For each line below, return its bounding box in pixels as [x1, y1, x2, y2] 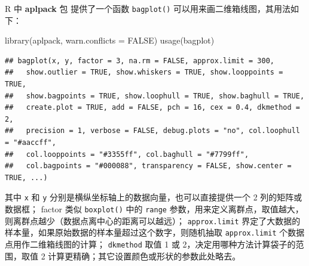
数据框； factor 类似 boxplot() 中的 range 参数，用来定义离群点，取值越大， [5, 203, 304, 215]
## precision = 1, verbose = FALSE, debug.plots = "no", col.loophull [5, 126, 300, 135]
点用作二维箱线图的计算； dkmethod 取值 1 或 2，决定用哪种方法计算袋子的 [5, 238, 296, 250]
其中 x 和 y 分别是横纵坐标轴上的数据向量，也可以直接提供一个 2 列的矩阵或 [5, 191, 302, 203]
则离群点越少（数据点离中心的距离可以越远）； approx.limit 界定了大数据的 [5, 214, 301, 227]
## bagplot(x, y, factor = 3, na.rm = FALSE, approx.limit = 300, [5, 56, 275, 65]
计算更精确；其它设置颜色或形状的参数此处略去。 [48, 249, 241, 262]
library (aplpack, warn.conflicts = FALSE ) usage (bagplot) [5, 34, 215, 47]
